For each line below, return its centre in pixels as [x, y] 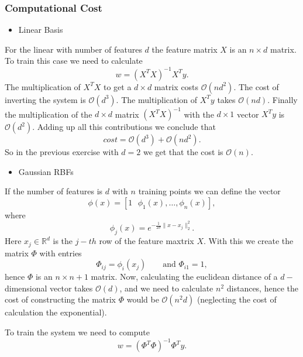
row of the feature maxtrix [147, 241]
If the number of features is [54, 191]
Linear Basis [41, 30]
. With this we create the [248, 241]
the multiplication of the [49, 114]
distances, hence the [262, 288]
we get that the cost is [183, 152]
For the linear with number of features [73, 49]
